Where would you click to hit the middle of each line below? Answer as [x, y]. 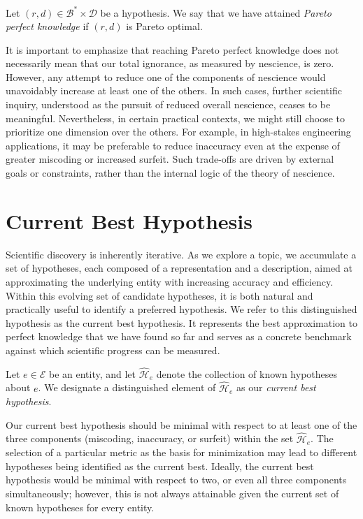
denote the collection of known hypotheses [247, 373]
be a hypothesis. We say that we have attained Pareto [216, 12]
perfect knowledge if [47, 26]
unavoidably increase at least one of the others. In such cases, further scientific [174, 90]
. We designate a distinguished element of [127, 387]
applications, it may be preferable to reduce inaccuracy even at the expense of [173, 145]
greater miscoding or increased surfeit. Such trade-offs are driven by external [170, 159]
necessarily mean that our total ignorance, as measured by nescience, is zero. [170, 63]
